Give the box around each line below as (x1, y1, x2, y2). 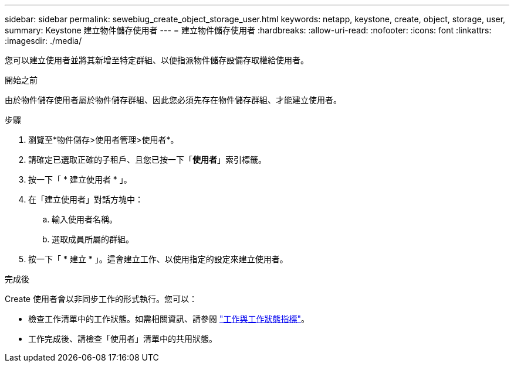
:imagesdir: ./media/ (5, 36, 82, 46)
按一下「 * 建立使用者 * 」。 (28, 174, 132, 184)
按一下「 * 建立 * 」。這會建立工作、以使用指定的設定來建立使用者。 (28, 254, 288, 264)
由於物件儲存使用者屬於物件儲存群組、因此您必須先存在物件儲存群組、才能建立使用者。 (5, 95, 341, 105)
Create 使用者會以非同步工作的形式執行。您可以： (5, 294, 197, 304)
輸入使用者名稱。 (52, 214, 117, 224)
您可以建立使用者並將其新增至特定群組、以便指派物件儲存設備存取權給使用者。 (5, 55, 309, 65)
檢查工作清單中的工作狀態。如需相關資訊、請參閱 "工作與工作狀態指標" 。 (28, 314, 309, 324)
